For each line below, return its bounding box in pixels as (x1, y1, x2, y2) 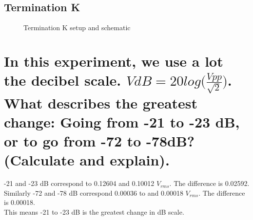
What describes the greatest (4, 92, 198, 112)
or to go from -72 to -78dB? (4, 130, 195, 150)
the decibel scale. (4, 70, 121, 90)
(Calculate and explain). (4, 150, 170, 170)
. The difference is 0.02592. (169, 178, 250, 188)
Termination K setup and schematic (23, 22, 131, 33)
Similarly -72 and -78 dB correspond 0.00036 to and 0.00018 (4, 187, 183, 198)
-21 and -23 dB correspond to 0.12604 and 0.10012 (4, 178, 155, 188)
